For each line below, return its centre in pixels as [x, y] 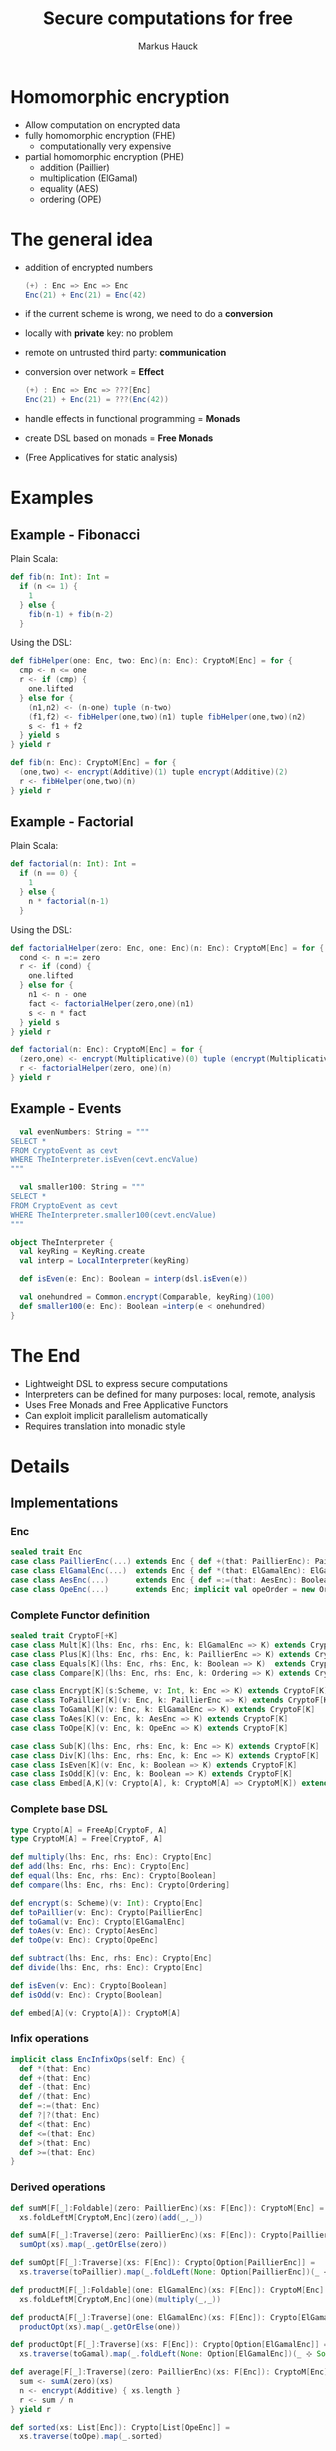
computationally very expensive [105, 146]
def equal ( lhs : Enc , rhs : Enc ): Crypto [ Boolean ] [113, 1876]
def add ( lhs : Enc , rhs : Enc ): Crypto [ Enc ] [100, 1867]
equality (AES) [69, 188]
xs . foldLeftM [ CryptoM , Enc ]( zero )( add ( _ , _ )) [111, 2217]
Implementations [64, 1503]
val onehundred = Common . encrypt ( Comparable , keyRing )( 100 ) [147, 1297]
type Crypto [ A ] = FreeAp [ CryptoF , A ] [89, 1830]
